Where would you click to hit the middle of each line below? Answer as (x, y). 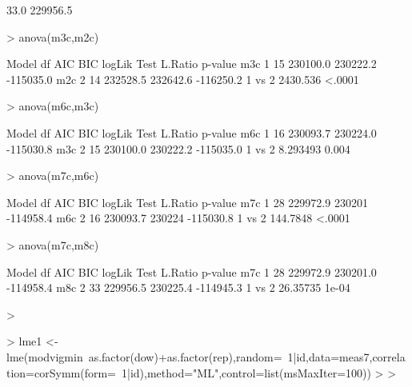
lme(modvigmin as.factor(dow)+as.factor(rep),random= (144, 356)
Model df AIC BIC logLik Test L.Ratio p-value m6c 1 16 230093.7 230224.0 (192, 132)
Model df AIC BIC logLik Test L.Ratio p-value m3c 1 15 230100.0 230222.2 (192, 64)
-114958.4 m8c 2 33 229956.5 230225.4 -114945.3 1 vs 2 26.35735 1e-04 (178, 287)
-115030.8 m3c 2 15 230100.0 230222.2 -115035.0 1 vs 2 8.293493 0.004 (178, 148)
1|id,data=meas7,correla (346, 356)
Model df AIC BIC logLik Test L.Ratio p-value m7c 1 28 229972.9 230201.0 (192, 271)
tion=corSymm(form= (61, 372)
